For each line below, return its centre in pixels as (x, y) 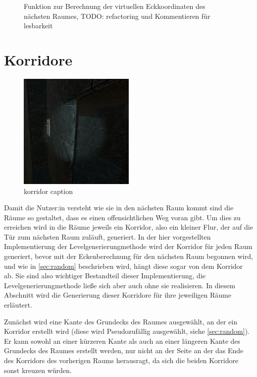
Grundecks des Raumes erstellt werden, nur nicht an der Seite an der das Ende (124, 350)
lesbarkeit (38, 26)
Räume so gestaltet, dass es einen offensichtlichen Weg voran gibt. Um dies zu (122, 217)
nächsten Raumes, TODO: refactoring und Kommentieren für (117, 16)
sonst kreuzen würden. (38, 370)
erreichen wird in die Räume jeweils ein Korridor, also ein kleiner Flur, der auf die (128, 227)
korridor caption (48, 191)
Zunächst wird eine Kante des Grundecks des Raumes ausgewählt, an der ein (121, 321)
